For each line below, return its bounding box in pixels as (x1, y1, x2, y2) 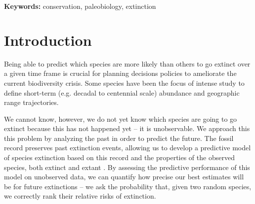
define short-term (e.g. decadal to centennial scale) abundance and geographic (4, 87, 240, 98)
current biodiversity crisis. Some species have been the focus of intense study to (4, 77, 245, 88)
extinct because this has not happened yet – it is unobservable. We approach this (4, 123, 250, 134)
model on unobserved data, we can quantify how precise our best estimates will (4, 171, 244, 182)
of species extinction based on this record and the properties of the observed (4, 152, 235, 163)
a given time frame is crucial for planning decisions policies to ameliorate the (4, 68, 237, 78)
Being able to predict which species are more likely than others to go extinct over (4, 58, 251, 68)
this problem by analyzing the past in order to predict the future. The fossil (4, 133, 234, 143)
